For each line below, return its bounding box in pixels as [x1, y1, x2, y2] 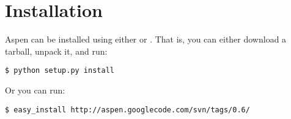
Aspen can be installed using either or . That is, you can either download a [5, 33, 287, 46]
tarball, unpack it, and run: [5, 44, 108, 57]
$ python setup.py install [5, 66, 114, 75]
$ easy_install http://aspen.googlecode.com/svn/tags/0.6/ [5, 105, 250, 114]
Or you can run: [5, 83, 65, 96]
